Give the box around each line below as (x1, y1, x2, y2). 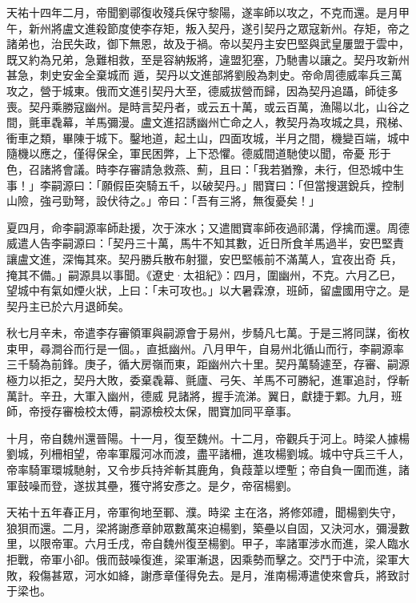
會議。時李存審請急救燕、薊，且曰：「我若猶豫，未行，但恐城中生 (62, 160, 404, 177)
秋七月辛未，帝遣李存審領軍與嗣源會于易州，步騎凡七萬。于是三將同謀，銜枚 (6, 324, 410, 341)
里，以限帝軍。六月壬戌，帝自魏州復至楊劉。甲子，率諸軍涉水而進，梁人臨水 (6, 535, 410, 552)
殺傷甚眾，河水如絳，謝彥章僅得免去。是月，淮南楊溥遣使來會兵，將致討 (28, 566, 410, 583)
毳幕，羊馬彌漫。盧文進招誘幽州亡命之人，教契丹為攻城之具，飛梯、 (50, 114, 410, 131)
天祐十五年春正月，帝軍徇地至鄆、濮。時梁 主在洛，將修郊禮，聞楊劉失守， (6, 504, 402, 521)
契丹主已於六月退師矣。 (6, 297, 130, 314)
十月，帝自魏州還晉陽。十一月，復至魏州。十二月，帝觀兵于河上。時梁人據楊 (6, 429, 410, 446)
